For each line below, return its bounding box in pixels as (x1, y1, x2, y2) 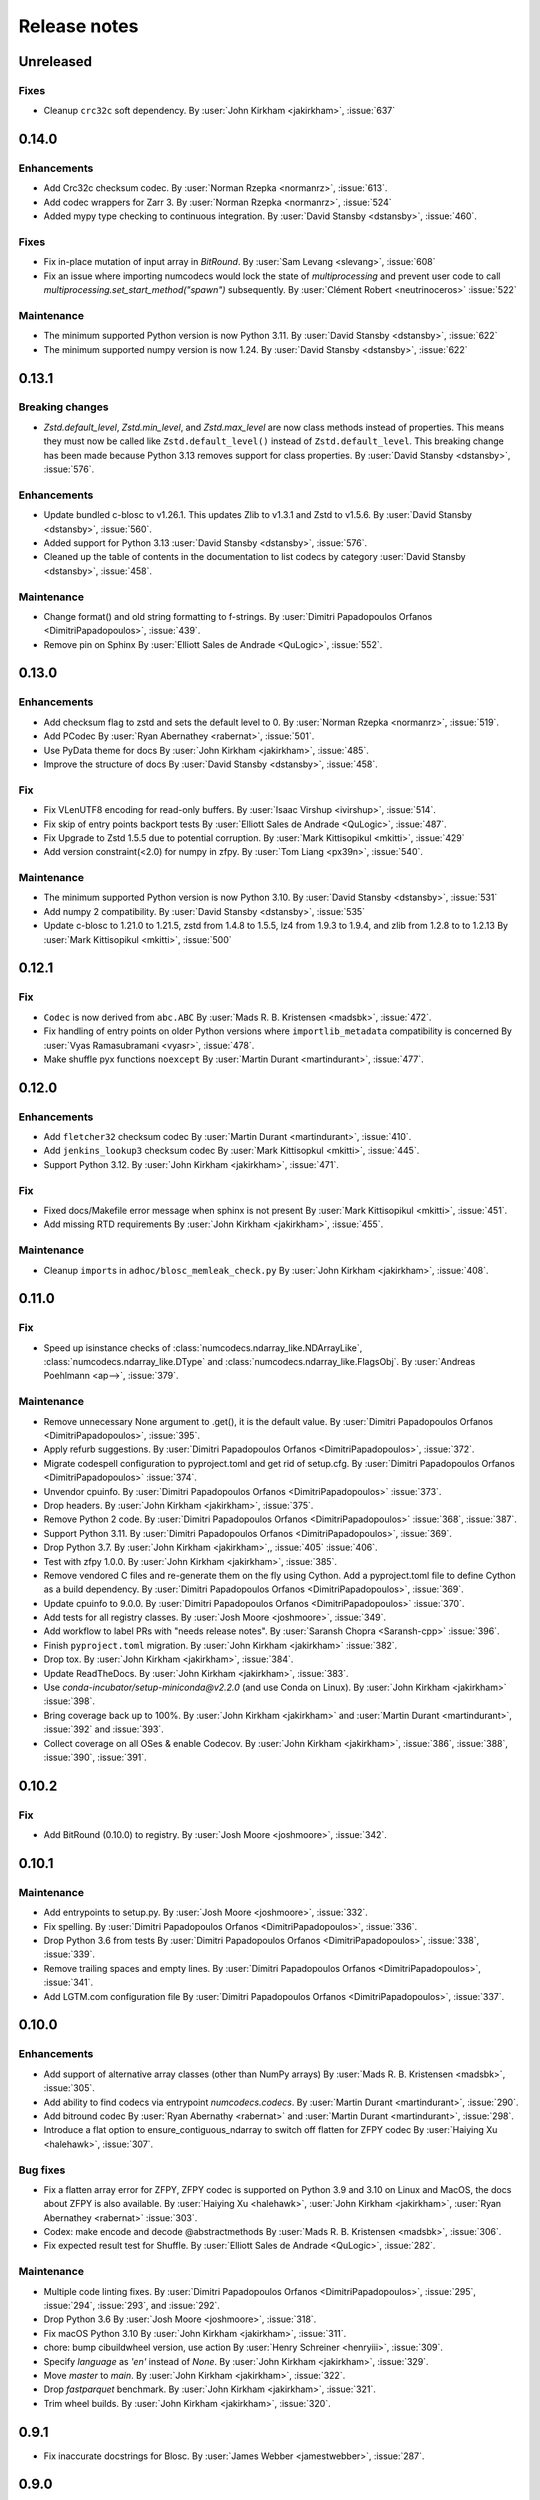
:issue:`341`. (43, 1976, 94, 1989)
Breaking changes (18, 400, 109, 414)
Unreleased (18, 53, 93, 70)
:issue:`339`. (43, 1948, 95, 1960)
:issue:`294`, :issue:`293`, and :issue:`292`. (43, 2300, 220, 2311)
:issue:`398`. (43, 1695, 95, 1707)
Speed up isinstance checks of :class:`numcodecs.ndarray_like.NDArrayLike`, (43, 1341, 363, 1354)
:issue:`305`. (43, 2082, 95, 2094)
